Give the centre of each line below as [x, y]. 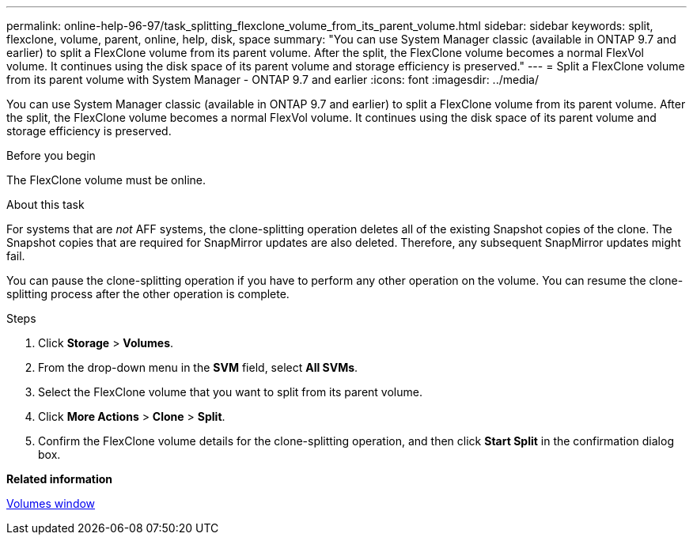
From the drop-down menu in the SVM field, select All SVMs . [198, 367]
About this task [45, 204]
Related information [60, 479]
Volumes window [51, 503]
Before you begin [51, 155]
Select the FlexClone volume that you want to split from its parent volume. [230, 392]
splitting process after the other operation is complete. [148, 294]
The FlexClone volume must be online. [106, 180]
